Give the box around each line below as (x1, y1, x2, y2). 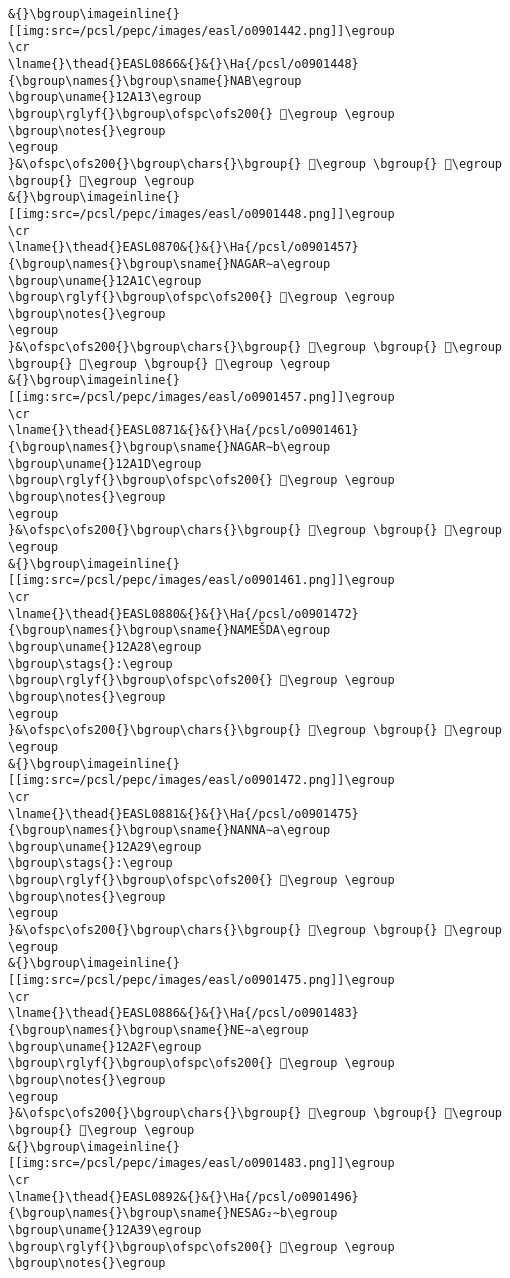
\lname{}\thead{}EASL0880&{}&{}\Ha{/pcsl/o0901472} (8, 606, 359, 621)
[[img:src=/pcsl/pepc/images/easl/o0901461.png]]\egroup (8, 573, 395, 588)
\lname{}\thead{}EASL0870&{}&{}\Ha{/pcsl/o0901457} (8, 240, 359, 255)
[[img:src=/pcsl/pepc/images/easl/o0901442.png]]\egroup (8, 23, 395, 38)
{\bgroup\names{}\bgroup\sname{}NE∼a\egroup (8, 1023, 309, 1038)
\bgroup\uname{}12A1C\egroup (8, 273, 202, 288)
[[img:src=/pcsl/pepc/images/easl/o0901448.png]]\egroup (8, 206, 395, 221)
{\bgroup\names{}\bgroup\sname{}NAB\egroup (8, 73, 302, 88)
